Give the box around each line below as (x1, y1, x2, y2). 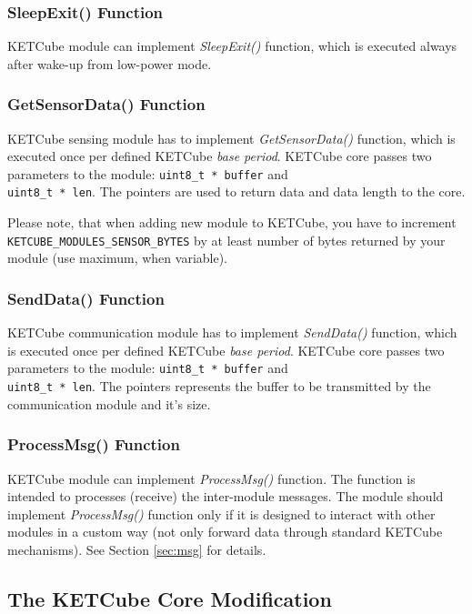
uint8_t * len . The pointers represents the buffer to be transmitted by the (7, 377, 431, 396)
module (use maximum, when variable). (7, 248, 228, 267)
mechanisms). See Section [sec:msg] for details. (7, 539, 266, 559)
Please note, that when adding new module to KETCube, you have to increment (7, 213, 457, 232)
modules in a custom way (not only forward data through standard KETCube (7, 522, 443, 541)
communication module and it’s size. (7, 394, 211, 413)
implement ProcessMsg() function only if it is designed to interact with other (7, 504, 436, 523)
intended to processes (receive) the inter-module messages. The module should (7, 487, 444, 506)
